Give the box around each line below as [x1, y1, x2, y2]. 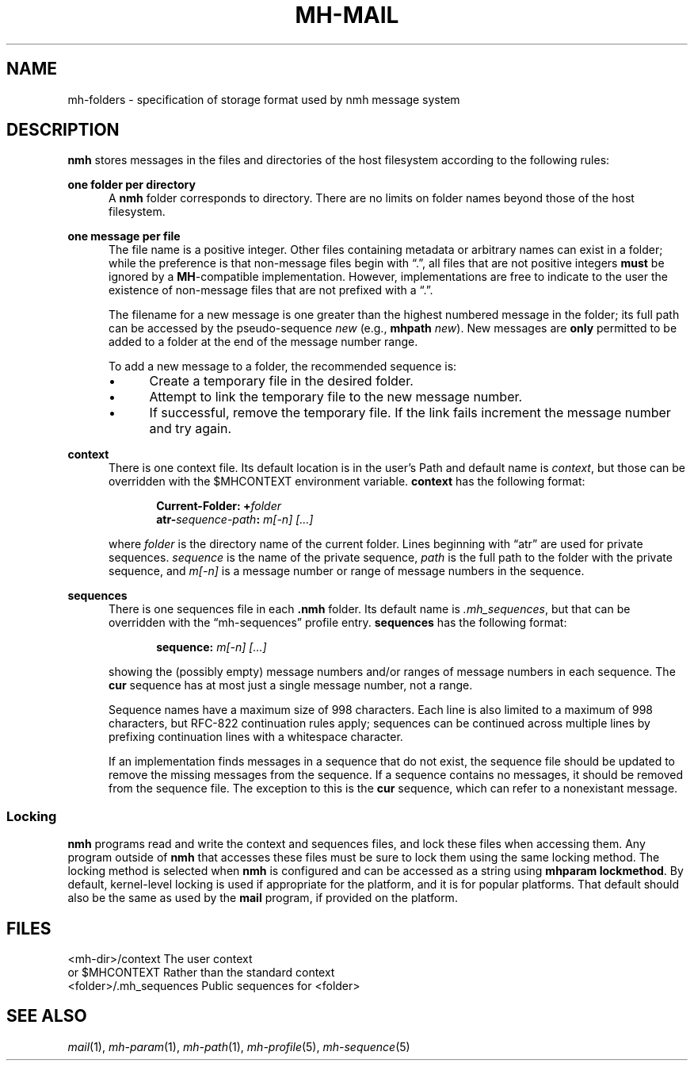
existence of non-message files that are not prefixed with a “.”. [109, 283, 433, 297]
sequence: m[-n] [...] [156, 640, 267, 654]
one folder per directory [67, 178, 196, 192]
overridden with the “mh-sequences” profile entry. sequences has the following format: [109, 616, 567, 630]
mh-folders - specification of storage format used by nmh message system [67, 92, 460, 106]
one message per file [67, 229, 181, 244]
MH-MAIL [295, 2, 399, 29]
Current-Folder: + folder [156, 499, 282, 513]
